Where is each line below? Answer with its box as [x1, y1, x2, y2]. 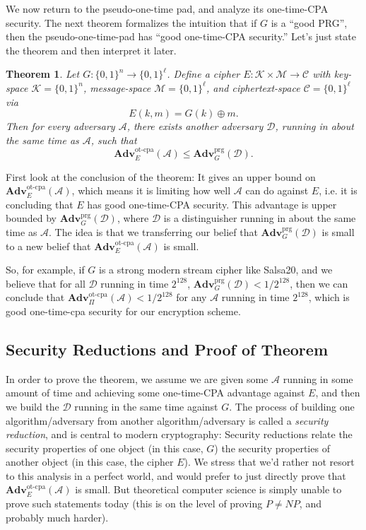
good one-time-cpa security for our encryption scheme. [6, 303, 241, 318]
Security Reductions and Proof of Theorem [6, 338, 329, 360]
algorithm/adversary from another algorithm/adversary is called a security [6, 413, 329, 428]
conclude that [6, 290, 65, 305]
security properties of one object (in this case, [6, 440, 203, 455]
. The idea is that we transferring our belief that [49, 224, 258, 239]
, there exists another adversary [126, 119, 264, 134]
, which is [308, 290, 350, 305]
